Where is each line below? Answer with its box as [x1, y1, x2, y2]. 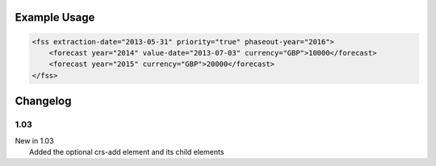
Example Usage [15, 10, 95, 24]
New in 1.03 [15, 135, 54, 145]
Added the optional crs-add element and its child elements [29, 147, 224, 156]
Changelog [15, 94, 72, 108]
